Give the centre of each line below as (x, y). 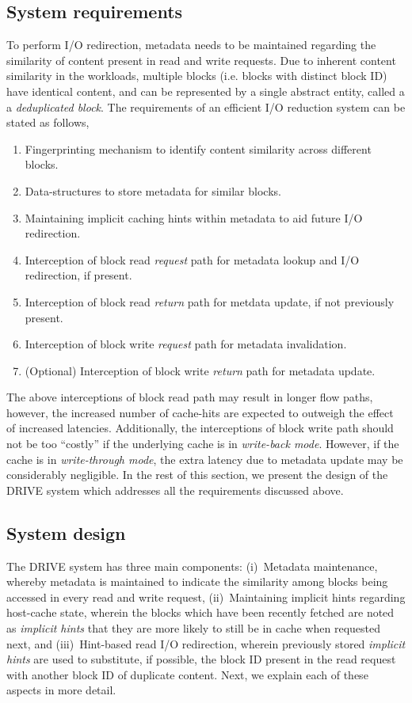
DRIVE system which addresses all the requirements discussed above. (175, 490)
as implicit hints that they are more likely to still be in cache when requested (194, 628)
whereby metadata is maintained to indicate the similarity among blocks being (197, 581)
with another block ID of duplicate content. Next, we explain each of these (187, 674)
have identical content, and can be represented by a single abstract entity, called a (206, 91)
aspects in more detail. (61, 690)
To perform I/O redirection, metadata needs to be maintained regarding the (191, 45)
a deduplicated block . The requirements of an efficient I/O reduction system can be (206, 106)
